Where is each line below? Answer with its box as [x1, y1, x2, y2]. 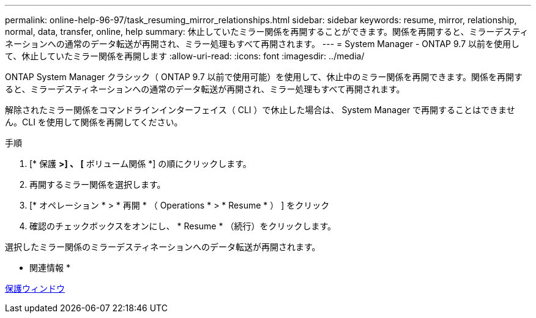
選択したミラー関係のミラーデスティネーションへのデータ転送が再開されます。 [5, 242, 321, 252]
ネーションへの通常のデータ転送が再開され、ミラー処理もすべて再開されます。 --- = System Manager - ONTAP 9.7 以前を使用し [5, 39, 519, 49]
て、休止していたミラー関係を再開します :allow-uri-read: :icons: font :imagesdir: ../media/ [5, 51, 365, 61]
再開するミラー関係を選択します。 [29, 179, 166, 190]
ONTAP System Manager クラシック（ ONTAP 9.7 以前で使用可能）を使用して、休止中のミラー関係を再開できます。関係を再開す [5, 72, 523, 82]
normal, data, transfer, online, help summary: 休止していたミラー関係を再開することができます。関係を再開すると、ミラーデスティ [5, 26, 529, 37]
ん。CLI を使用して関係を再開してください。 [5, 117, 183, 127]
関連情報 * [29, 262, 70, 273]
